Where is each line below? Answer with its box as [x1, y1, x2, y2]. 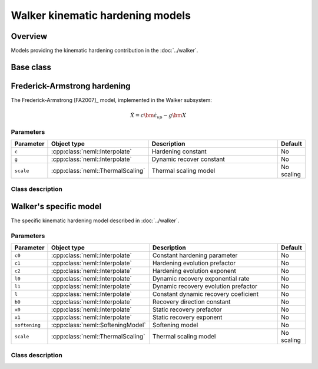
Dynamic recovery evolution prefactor [152, 282, 257, 291]
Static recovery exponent [152, 313, 223, 321]
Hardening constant [151, 147, 207, 156]
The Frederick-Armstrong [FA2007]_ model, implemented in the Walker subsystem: [11, 96, 212, 103]
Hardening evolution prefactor [152, 259, 236, 268]
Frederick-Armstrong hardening [11, 81, 131, 91]
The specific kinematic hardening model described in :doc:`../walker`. [11, 217, 180, 224]
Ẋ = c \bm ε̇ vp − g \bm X [130, 112, 187, 120]
